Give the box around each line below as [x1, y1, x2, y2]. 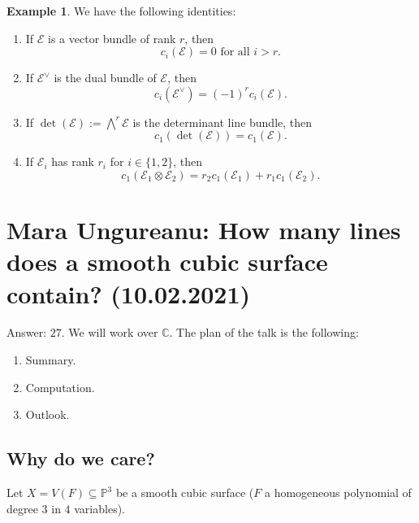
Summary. [25, 351, 76, 368]
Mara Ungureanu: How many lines [6, 213, 401, 246]
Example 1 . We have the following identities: [6, 2, 236, 19]
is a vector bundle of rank [48, 29, 176, 46]
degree [6, 499, 38, 516]
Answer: [6, 324, 47, 341]
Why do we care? [6, 446, 155, 471]
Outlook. [25, 406, 70, 423]
